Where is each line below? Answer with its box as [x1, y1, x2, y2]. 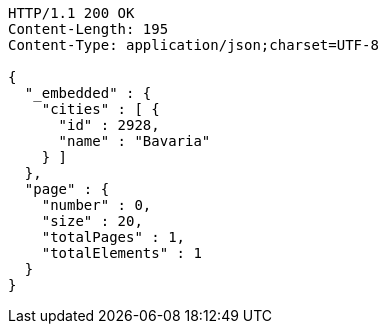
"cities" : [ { [41, 101, 160, 117]
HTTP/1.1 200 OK [8, 5, 135, 21]
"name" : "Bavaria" [58, 133, 211, 149]
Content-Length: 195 [8, 21, 169, 37]
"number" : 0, [41, 197, 152, 213]
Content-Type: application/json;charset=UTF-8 [8, 37, 379, 53]
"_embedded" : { [24, 85, 152, 101]
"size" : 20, [41, 213, 143, 229]
